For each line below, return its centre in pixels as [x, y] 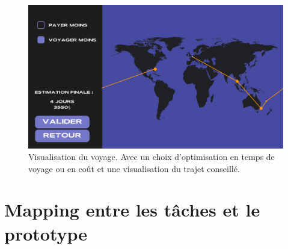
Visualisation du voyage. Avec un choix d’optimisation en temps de [152, 157]
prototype [46, 233]
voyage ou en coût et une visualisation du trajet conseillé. [134, 168]
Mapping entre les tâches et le [132, 210]
